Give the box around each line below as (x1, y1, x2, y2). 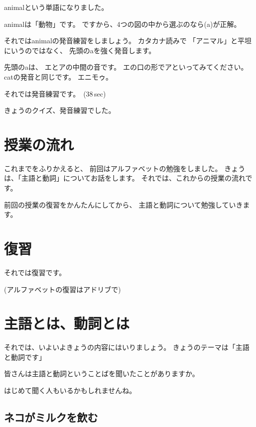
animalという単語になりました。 (4, 2, 109, 12)
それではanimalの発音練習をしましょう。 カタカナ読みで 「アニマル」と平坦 (4, 35, 252, 46)
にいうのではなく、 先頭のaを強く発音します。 (4, 45, 156, 55)
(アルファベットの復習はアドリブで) (4, 284, 121, 294)
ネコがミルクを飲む (4, 410, 98, 425)
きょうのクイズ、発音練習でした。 (4, 105, 116, 115)
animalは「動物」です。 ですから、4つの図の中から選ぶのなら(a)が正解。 (4, 18, 241, 29)
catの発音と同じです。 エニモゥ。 (4, 71, 113, 82)
